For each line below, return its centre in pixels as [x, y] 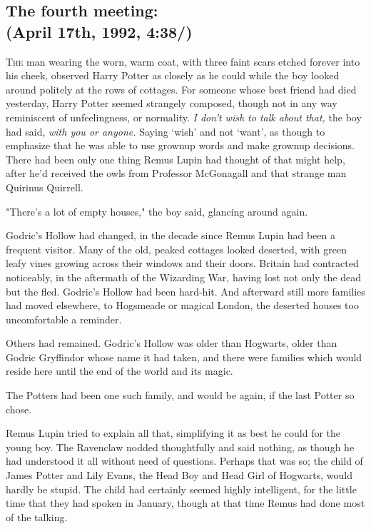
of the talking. [37, 517]
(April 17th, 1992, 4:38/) [99, 31]
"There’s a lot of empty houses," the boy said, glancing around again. [157, 211]
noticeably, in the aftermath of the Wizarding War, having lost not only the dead [184, 277]
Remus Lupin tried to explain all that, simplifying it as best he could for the [173, 433]
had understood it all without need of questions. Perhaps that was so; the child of [184, 461]
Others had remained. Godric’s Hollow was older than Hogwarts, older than [172, 343]
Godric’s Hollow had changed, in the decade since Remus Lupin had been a [171, 235]
